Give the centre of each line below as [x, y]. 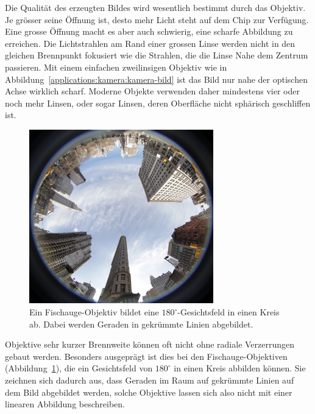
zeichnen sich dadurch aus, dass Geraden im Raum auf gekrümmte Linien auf [150, 380]
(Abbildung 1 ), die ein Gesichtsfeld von [79, 368]
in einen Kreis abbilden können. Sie [240, 368]
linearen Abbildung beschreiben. [65, 404]
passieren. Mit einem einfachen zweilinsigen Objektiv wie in [116, 67]
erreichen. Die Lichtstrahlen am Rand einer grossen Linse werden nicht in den [150, 43]
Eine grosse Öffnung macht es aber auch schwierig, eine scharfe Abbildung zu [149, 31]
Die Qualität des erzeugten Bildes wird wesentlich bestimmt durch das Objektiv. [155, 7]
